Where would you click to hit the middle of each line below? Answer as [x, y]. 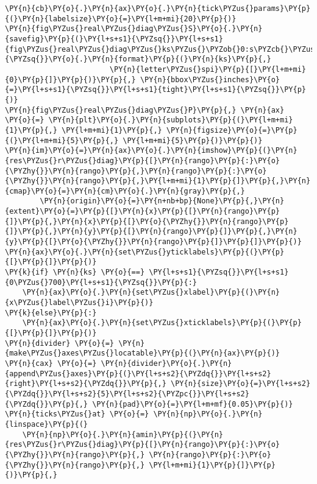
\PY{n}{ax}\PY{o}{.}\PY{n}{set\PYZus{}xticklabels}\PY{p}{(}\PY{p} [162, 323]
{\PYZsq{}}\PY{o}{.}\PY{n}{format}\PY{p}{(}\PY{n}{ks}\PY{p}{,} [138, 59]
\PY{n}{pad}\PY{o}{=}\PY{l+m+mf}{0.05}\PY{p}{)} [193, 404]
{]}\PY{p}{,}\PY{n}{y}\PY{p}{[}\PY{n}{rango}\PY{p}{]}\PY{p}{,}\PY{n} [151, 232]
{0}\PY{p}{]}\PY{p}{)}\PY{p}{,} [70, 79]
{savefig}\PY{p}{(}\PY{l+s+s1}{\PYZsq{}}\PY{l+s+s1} [114, 39]
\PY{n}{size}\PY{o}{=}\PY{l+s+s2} [241, 384]
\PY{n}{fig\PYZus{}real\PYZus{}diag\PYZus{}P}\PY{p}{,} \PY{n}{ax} [145, 110]
